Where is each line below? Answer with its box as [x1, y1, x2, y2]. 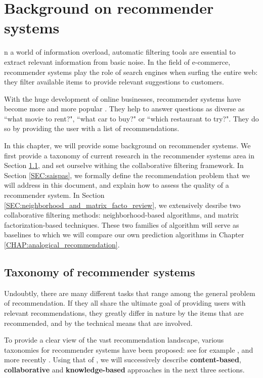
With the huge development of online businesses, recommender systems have [4, 93, 241, 104]
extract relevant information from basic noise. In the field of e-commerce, [4, 56, 231, 67]
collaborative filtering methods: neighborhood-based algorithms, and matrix [4, 209, 239, 220]
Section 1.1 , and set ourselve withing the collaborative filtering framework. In [4, 160, 244, 171]
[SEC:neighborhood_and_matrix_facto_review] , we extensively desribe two [4, 199, 241, 210]
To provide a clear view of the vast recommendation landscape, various [4, 334, 224, 345]
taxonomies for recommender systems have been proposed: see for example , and [4, 344, 253, 355]
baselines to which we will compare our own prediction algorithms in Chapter [4, 229, 244, 240]
